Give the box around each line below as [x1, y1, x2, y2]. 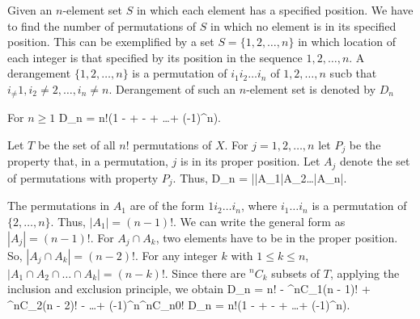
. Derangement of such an [108, 80, 236, 97]
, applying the [329, 264, 400, 281]
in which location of [298, 33, 397, 50]
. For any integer [134, 246, 218, 263]
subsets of [271, 264, 320, 281]
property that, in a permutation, [7, 153, 168, 170]
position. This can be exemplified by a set [7, 33, 214, 50]
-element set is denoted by [246, 80, 376, 97]
